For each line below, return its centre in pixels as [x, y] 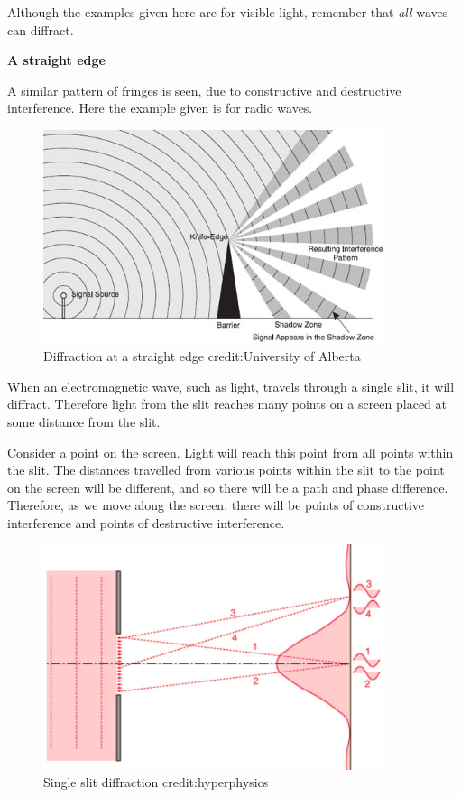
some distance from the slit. [84, 421]
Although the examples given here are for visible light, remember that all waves [228, 12]
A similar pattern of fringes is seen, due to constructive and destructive [204, 90]
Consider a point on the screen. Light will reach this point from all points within [230, 452]
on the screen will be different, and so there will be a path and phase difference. [228, 487]
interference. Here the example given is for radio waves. [160, 108]
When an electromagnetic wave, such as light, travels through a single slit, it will [231, 386]
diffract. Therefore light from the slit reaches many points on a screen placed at [227, 404]
